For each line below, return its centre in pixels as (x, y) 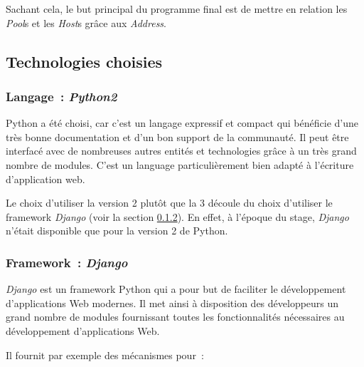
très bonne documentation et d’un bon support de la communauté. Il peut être (177, 136)
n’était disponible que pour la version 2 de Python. (117, 231)
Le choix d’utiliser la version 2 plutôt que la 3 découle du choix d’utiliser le (169, 203)
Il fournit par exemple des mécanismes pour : (105, 355)
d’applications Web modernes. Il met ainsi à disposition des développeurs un (172, 303)
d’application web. (45, 179)
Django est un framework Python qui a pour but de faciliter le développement (176, 289)
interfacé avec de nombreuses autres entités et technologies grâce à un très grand (181, 151)
